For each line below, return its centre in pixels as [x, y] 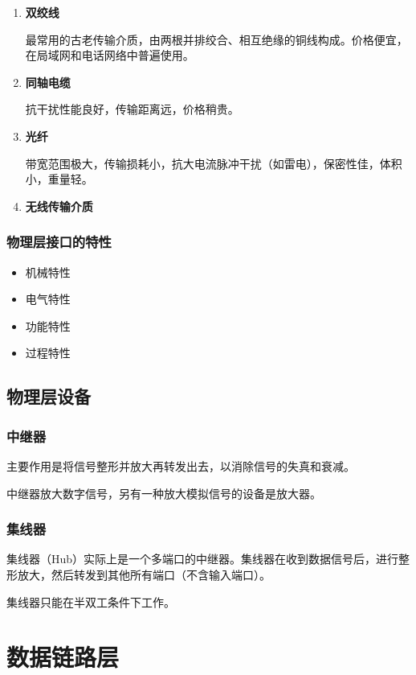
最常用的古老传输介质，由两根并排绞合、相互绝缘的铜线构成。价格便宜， [216, 39]
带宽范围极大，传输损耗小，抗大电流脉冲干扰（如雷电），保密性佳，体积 [214, 163]
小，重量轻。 [59, 179]
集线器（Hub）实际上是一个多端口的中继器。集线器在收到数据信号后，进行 [203, 559]
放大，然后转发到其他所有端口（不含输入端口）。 [144, 574]
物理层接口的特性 [59, 242]
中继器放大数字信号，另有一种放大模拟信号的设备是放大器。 [164, 493]
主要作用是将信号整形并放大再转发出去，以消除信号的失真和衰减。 [181, 465]
